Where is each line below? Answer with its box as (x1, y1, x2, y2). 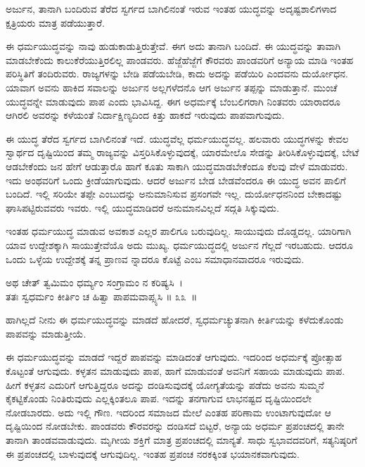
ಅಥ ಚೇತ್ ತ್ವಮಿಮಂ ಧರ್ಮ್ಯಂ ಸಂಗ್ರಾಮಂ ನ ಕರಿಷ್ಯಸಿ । (6, 275, 183, 290)
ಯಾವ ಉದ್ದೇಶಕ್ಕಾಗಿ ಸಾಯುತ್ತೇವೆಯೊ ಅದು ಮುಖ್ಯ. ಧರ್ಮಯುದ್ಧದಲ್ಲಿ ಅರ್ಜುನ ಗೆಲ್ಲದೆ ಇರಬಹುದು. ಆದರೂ (6, 237, 353, 252)
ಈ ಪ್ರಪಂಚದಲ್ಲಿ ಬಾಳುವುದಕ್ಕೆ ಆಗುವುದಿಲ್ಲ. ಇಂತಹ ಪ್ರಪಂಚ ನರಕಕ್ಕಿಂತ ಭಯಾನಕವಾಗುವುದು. (6, 446, 300, 461)
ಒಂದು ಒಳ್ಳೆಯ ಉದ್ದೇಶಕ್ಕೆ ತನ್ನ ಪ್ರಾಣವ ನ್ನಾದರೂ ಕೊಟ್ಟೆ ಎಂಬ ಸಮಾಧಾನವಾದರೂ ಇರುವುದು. (6, 251, 305, 266)
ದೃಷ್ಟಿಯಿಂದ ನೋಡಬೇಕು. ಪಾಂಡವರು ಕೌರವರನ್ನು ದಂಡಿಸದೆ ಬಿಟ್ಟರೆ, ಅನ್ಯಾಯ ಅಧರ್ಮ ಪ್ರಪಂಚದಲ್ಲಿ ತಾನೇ (6, 418, 345, 433)
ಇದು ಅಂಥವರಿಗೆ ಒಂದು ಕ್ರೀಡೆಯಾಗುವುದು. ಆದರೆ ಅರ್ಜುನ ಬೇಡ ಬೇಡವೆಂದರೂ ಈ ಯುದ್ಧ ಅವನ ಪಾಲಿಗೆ (6, 172, 346, 187)
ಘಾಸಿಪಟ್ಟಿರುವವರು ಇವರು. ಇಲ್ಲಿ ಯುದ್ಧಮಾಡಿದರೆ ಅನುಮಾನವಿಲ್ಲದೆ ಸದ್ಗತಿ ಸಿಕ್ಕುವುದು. (6, 200, 279, 215)
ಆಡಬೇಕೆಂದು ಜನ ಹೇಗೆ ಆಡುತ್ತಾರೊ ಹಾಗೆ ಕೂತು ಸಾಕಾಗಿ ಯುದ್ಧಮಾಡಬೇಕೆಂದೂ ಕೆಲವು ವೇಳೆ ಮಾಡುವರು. (6, 158, 348, 173)
